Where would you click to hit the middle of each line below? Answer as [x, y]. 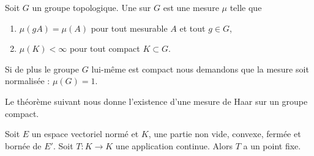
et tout [193, 28]
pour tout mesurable [129, 28]
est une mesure [191, 7]
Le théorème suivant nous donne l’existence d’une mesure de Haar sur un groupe [156, 101]
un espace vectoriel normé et [85, 134]
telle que [246, 7]
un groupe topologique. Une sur [92, 7]
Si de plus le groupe [42, 69]
